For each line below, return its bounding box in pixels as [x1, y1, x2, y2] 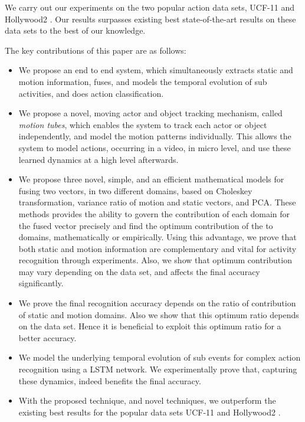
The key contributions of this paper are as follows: [5, 44, 186, 56]
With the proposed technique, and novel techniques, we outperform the [18, 394, 276, 407]
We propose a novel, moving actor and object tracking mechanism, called [18, 107, 283, 119]
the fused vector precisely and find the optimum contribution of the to [18, 219, 273, 231]
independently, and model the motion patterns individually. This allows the [18, 130, 291, 142]
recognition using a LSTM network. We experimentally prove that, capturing [18, 363, 297, 375]
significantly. [18, 277, 64, 289]
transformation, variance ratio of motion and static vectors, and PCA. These [18, 196, 296, 208]
